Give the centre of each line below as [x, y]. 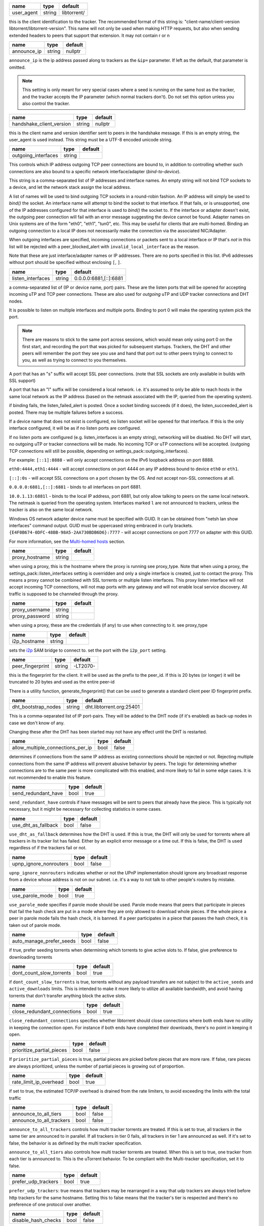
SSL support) [22, 381]
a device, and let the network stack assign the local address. [70, 187]
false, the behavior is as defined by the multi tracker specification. [76, 1143]
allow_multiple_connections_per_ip [52, 748]
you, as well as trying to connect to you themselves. [75, 360]
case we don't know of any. [37, 723]
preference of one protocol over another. [50, 1204]
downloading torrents [31, 957]
